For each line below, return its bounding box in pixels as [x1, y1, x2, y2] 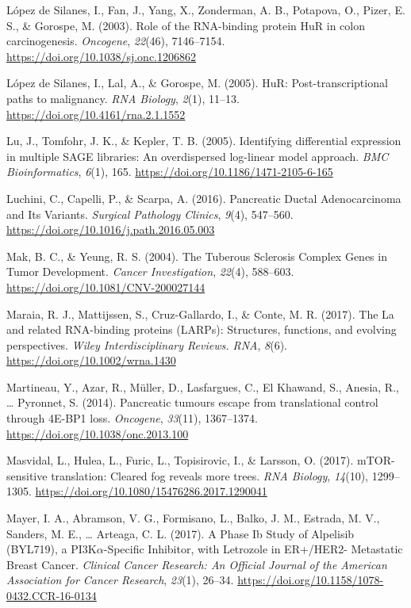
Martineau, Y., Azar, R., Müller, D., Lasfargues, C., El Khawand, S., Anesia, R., [6, 378, 399, 395]
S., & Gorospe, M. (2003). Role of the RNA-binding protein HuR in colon [6, 17, 365, 33]
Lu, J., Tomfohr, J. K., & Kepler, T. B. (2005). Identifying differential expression [6, 132, 401, 149]
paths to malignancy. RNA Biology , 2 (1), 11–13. [6, 90, 240, 106]
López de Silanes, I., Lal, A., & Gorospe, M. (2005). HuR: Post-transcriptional [6, 75, 388, 91]
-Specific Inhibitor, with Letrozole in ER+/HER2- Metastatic [103, 541, 403, 557]
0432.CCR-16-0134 [6, 587, 97, 603]
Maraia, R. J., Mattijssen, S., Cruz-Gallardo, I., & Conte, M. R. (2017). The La [6, 305, 394, 322]
